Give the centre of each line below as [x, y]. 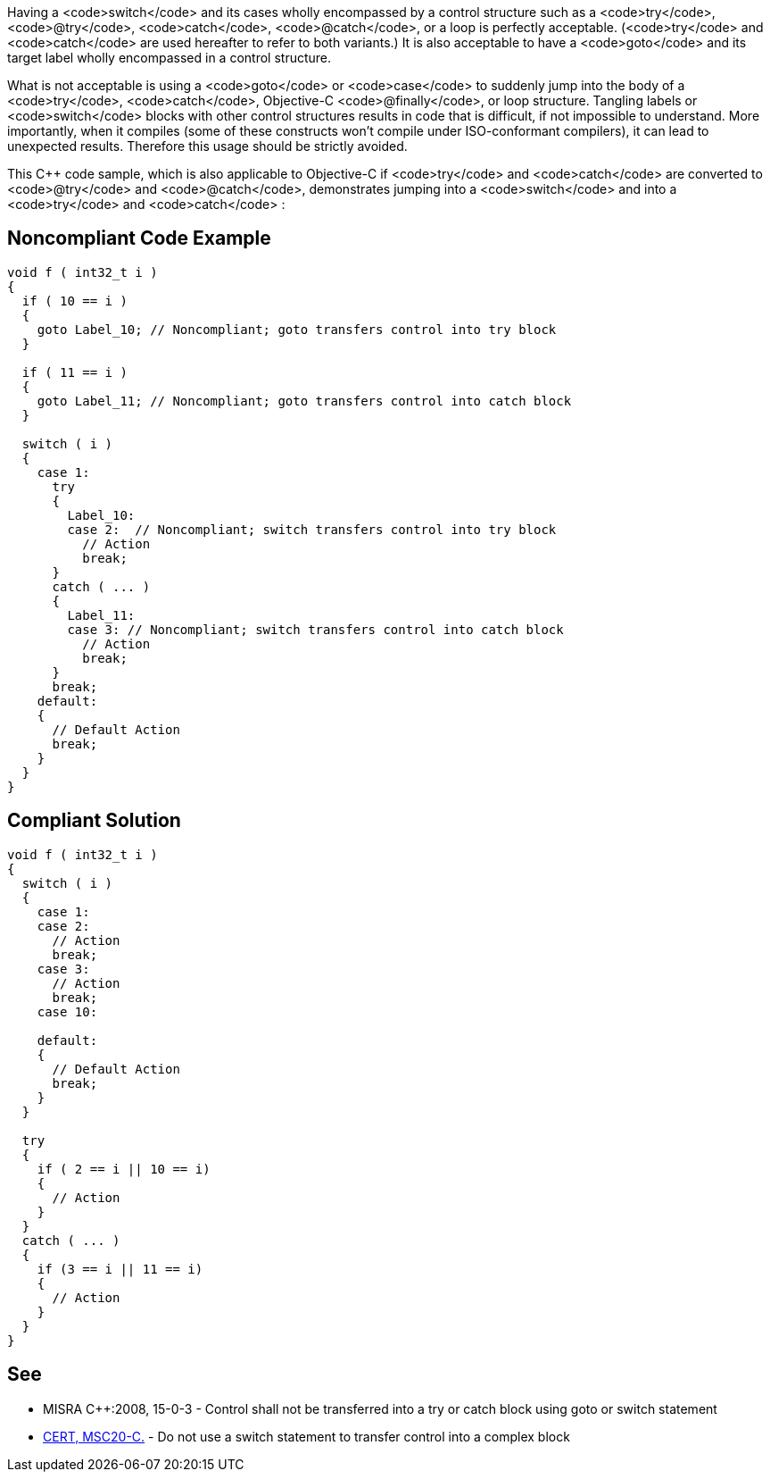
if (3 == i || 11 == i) [120, 1269]
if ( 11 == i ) [75, 372]
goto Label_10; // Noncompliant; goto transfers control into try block [297, 329]
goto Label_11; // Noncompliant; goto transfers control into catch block [304, 401]
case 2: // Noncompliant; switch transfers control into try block [312, 529]
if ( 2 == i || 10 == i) [124, 1169]
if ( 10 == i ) [75, 301]
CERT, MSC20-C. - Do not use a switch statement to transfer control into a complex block [306, 1436]
